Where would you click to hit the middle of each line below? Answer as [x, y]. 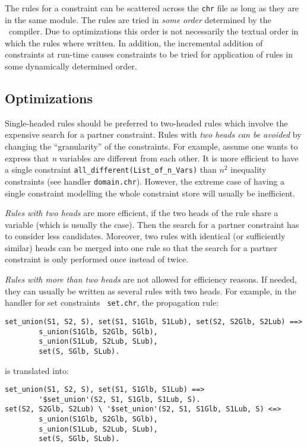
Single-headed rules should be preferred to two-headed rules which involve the [146, 123]
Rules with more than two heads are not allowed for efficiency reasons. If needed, [151, 279]
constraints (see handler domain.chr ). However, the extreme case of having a [145, 181]
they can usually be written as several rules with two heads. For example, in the [151, 291]
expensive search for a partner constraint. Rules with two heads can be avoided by [153, 134]
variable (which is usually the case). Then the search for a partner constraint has [152, 224]
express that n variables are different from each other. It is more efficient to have [152, 158]
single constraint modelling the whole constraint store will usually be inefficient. [150, 193]
